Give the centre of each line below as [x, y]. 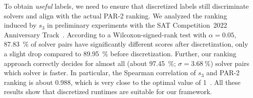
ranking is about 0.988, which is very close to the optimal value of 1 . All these [122, 82]
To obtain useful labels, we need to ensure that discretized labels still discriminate [126, 6]
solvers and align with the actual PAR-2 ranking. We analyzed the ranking [116, 15]
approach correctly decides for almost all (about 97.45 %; [90, 63]
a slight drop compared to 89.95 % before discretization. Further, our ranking [120, 53]
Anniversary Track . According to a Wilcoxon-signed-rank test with [105, 34]
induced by [20, 25]
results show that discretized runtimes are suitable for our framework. [108, 91]
